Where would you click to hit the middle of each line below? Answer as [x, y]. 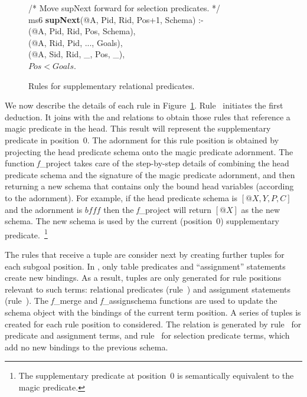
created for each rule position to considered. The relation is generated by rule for [153, 324]
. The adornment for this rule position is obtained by [183, 140]
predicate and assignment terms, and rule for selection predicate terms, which [147, 335]
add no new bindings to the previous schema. [86, 347]
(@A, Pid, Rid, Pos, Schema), [82, 31]
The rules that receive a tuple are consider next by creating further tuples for [145, 254]
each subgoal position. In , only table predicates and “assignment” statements [145, 266]
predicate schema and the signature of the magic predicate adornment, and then [150, 174]
